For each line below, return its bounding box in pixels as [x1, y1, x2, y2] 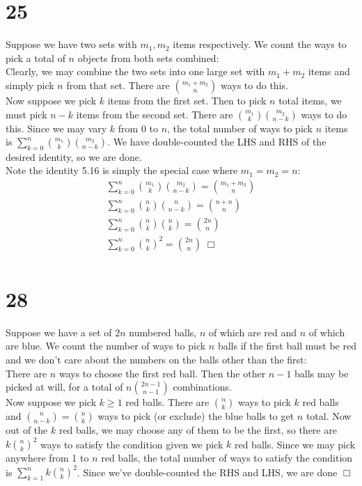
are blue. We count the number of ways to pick [6, 338, 206, 353]
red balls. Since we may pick [234, 437, 356, 451]
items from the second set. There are [76, 107, 233, 121]
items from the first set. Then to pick [107, 93, 267, 107]
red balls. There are [125, 395, 210, 409]
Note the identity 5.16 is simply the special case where [6, 163, 238, 178]
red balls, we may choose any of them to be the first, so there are [58, 423, 337, 437]
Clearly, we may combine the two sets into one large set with [6, 64, 265, 79]
